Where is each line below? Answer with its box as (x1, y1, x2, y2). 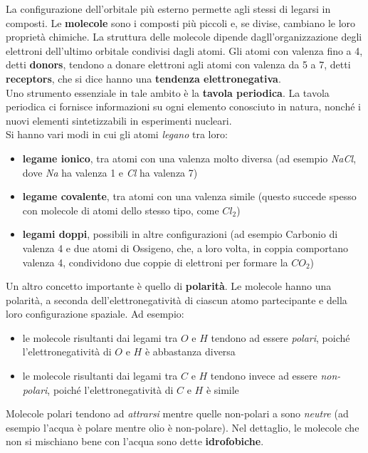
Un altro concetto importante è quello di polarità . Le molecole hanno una (6, 278, 332, 293)
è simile (206, 382, 239, 397)
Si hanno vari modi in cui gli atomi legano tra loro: (6, 127, 228, 142)
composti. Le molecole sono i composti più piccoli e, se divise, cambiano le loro (6, 15, 356, 30)
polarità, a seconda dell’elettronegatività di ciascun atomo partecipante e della (6, 292, 347, 307)
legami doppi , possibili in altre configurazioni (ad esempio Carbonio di (22, 226, 338, 241)
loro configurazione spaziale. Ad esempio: (6, 306, 184, 321)
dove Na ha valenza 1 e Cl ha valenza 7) (22, 165, 198, 179)
